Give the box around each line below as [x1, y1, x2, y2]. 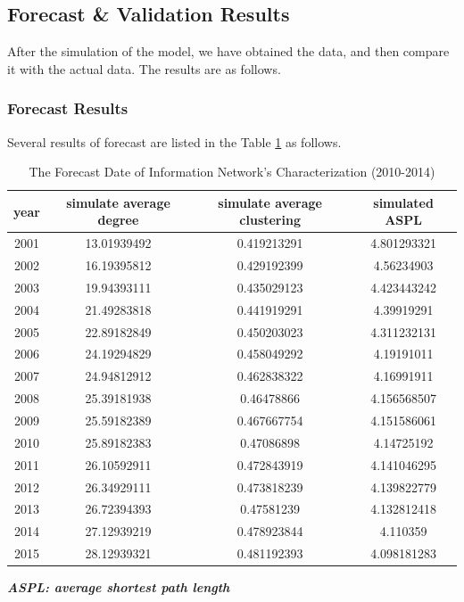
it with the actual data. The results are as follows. [7, 59, 281, 78]
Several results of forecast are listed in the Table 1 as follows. [7, 132, 342, 151]
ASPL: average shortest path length [7, 578, 230, 597]
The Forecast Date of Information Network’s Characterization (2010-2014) [29, 162, 435, 181]
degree [97, 210, 139, 229]
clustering [239, 210, 301, 229]
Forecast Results [7, 97, 128, 120]
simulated [373, 193, 434, 211]
